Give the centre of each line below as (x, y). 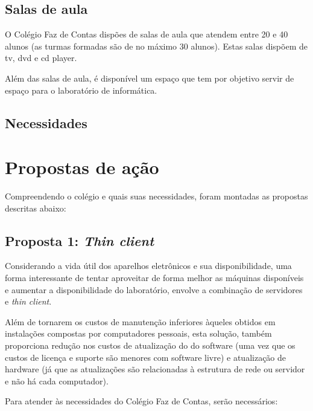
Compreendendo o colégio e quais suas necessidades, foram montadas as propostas (156, 196)
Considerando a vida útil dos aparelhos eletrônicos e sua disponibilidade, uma (148, 266)
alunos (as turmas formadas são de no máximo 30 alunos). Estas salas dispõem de (156, 46)
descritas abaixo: (36, 208)
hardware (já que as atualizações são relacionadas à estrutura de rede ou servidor (155, 369)
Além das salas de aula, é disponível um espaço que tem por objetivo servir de (150, 78)
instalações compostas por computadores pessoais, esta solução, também (138, 333)
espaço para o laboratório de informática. (81, 90)
